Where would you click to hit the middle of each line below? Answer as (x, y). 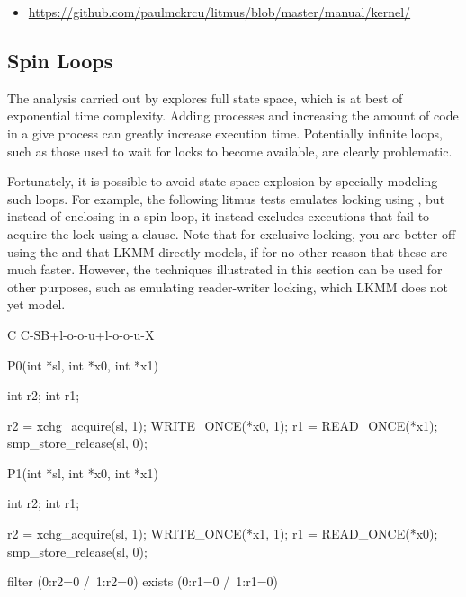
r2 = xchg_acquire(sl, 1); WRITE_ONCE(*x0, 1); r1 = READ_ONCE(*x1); (223, 425)
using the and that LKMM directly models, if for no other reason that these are (228, 251)
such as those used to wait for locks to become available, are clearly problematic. (230, 151)
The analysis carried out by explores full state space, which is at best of (205, 98)
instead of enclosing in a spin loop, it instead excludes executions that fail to (219, 216)
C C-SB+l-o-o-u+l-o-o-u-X (81, 334)
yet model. (36, 304)
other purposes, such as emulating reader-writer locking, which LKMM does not (228, 286)
